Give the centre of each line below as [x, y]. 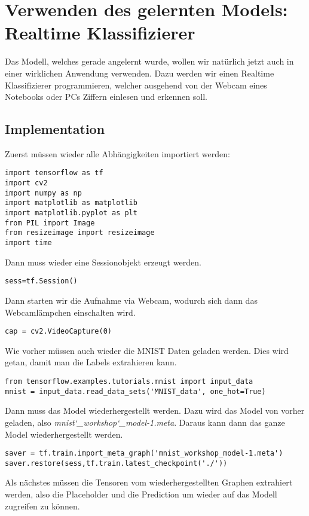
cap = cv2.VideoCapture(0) [58, 332]
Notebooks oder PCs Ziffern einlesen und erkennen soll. [106, 97]
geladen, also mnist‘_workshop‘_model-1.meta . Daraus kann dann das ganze [145, 422]
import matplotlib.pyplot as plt [71, 213]
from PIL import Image [50, 223]
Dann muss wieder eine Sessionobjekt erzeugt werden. [103, 262]
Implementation [55, 129]
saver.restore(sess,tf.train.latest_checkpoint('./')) [116, 463]
